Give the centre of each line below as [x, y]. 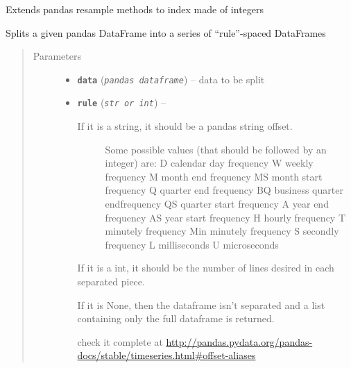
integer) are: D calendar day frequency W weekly [209, 163]
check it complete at [120, 341]
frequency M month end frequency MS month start [214, 176]
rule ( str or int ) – [122, 102]
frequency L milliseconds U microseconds [192, 244]
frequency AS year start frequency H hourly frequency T [225, 217]
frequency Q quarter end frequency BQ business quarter [224, 190]
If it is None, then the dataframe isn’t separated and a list [201, 304]
